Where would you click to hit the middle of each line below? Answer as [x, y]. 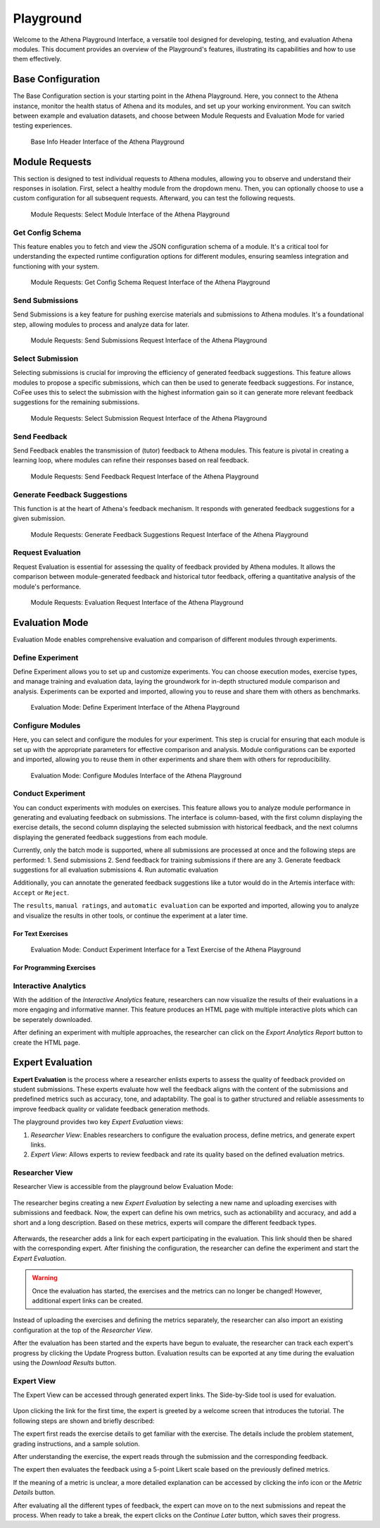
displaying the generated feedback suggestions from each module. [110, 837]
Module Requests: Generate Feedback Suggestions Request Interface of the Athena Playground [170, 534]
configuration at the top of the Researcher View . [83, 1330]
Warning [45, 1278]
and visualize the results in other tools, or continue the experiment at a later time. [130, 916]
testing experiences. [43, 125]
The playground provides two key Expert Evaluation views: [98, 1122]
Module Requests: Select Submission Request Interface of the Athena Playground [149, 418]
